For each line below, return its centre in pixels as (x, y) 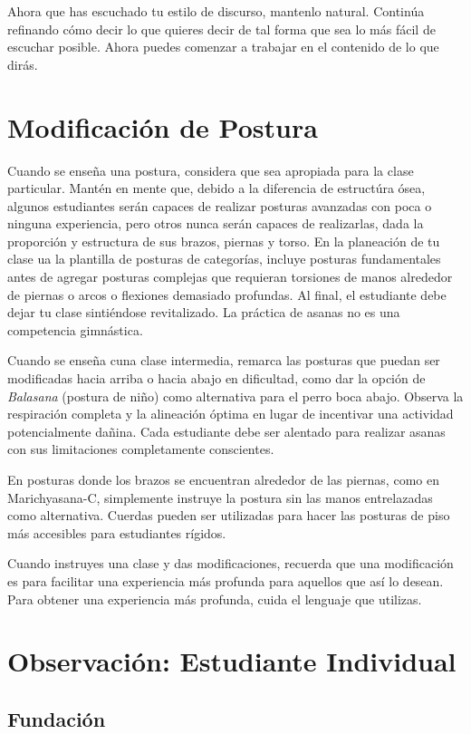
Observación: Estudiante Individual (232, 661)
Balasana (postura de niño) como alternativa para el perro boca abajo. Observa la (235, 396)
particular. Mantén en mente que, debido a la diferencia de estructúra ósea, (216, 188)
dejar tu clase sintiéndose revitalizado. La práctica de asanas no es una (204, 312)
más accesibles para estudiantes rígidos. (117, 532)
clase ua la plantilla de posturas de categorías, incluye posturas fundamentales (224, 259)
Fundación (57, 718)
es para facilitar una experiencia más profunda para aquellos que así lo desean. (226, 580)
